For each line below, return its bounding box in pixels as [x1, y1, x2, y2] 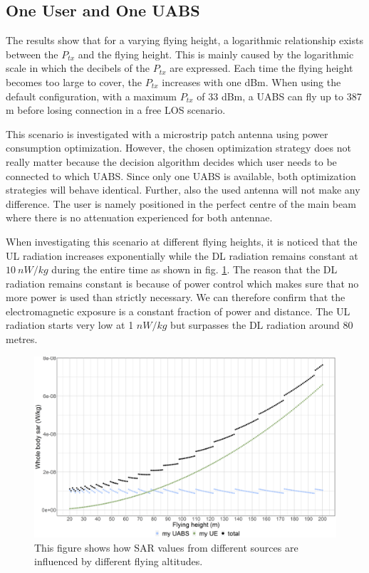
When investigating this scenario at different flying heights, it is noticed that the [6, 233, 358, 248]
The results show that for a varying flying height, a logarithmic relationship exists [6, 33, 363, 48]
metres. [6, 332, 38, 347]
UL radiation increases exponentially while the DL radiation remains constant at [6, 248, 358, 263]
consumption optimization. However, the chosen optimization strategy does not [6, 140, 351, 155]
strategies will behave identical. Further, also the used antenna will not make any [6, 182, 360, 197]
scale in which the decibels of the [6, 61, 150, 75]
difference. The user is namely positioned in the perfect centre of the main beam [6, 196, 356, 211]
